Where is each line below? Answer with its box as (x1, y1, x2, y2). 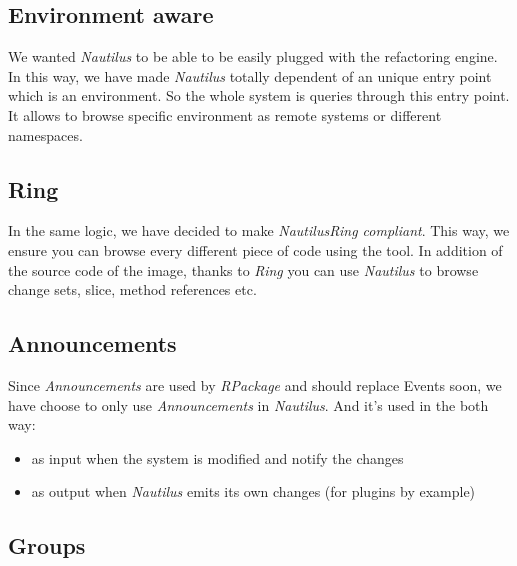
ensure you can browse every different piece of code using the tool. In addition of (8, 239, 503, 260)
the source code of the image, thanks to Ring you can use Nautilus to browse (8, 259, 479, 280)
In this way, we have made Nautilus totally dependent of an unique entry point (8, 65, 492, 86)
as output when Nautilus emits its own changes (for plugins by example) (31, 481, 476, 502)
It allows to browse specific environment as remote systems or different (8, 104, 442, 125)
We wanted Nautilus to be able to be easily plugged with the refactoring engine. (8, 46, 498, 67)
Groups (8, 530, 86, 561)
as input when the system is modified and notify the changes (31, 447, 404, 468)
